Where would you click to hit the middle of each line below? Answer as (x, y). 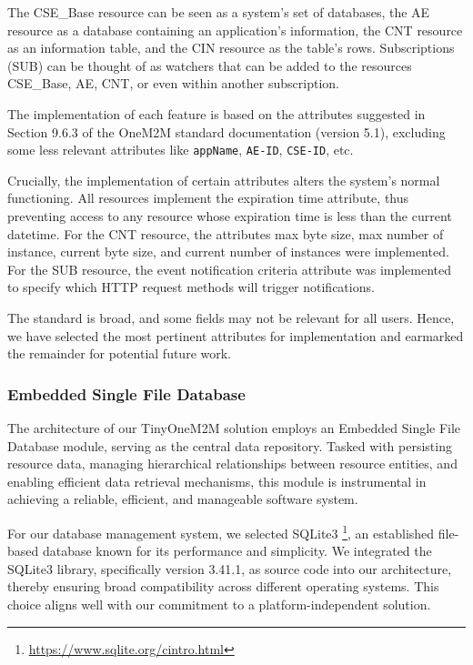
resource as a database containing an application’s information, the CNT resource (235, 30)
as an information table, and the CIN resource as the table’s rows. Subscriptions (231, 48)
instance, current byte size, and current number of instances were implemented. (228, 252)
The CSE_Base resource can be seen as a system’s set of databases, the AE (219, 12)
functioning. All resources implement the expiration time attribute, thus (208, 198)
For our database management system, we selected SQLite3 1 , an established (221, 531)
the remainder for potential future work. (120, 353)
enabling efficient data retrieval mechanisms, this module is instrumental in (217, 481)
